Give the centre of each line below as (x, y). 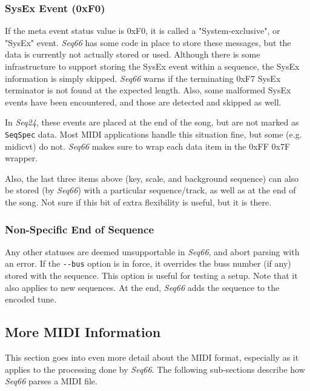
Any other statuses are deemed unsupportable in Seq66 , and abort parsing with (152, 251)
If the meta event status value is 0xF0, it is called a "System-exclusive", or (143, 31)
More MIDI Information (83, 332)
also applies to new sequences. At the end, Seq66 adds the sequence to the (142, 287)
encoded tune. (31, 299)
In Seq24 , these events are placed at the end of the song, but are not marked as (152, 122)
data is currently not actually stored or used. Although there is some (133, 54)
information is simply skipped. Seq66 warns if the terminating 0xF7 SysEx (143, 78)
